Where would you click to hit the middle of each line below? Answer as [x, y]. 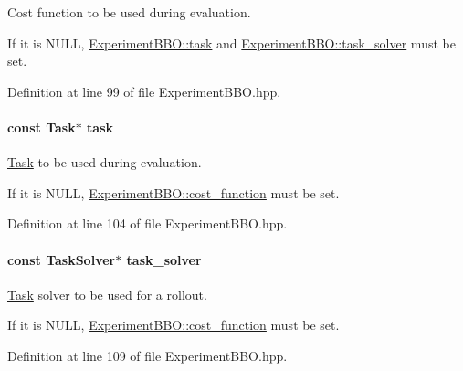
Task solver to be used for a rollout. [107, 294]
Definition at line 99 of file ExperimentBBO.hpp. [144, 91]
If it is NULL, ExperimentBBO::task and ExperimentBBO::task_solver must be [231, 42]
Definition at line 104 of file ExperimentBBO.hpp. [147, 223]
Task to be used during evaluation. [105, 162]
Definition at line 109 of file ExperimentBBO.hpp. [147, 355]
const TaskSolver [62, 259]
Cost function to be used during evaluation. [129, 12]
